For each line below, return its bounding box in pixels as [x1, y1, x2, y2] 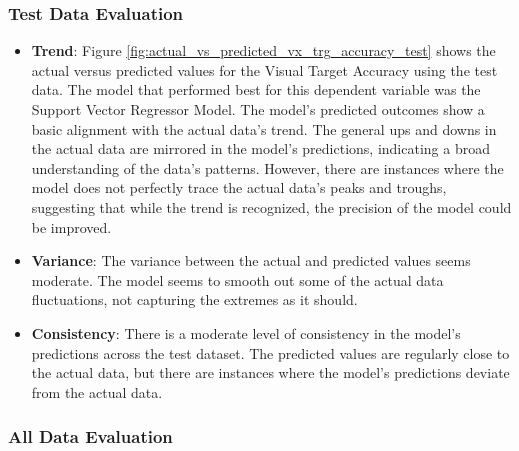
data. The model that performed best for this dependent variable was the [31, 79, 481, 100]
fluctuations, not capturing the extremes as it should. [31, 289, 358, 310]
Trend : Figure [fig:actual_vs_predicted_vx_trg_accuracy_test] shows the [31, 40, 496, 61]
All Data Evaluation [8, 424, 173, 449]
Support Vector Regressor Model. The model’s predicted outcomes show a [31, 99, 485, 119]
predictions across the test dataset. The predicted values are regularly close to [31, 342, 510, 363]
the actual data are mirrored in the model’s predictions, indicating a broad [31, 138, 490, 159]
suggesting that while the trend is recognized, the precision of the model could [31, 196, 512, 217]
